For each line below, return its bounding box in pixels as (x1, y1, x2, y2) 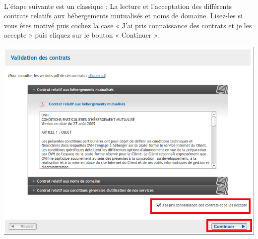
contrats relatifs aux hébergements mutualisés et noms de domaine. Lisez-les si (4, 10, 243, 21)
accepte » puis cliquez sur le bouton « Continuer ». (4, 30, 159, 40)
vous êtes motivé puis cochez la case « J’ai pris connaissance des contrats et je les (4, 20, 252, 30)
